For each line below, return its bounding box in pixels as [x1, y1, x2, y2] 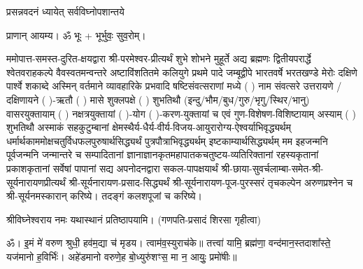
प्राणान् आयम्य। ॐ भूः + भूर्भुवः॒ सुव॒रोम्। [6, 27, 146, 42]
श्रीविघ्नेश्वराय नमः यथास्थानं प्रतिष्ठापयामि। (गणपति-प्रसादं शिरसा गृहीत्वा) [6, 212, 261, 226]
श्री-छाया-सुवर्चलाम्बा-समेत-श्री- [221, 160, 324, 175]
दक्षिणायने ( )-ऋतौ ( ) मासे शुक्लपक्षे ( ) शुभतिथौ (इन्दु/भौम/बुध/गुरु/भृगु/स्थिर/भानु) [6, 92, 310, 106]
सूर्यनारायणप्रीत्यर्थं [6, 174, 66, 189]
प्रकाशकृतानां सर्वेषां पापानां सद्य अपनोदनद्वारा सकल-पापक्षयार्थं [6, 160, 218, 175]
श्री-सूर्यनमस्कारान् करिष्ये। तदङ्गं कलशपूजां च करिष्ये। [6, 188, 202, 203]
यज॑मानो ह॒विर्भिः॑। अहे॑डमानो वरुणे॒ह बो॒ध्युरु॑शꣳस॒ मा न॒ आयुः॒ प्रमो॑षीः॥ [6, 249, 237, 263]
